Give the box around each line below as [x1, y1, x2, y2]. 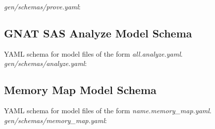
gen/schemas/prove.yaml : [4, 1, 81, 11]
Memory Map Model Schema [4, 82, 157, 97]
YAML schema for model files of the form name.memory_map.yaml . [4, 105, 212, 116]
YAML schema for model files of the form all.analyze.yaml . [4, 48, 183, 59]
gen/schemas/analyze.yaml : [4, 58, 87, 68]
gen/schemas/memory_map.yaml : [4, 115, 107, 125]
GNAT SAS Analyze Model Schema [4, 25, 192, 40]
